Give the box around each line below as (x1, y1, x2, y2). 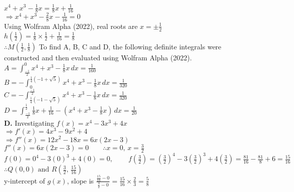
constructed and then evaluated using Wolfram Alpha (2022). (4, 52, 192, 62)
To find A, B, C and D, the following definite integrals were (39, 41, 221, 51)
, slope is (66, 175, 94, 186)
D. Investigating (4, 117, 54, 128)
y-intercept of (4, 175, 45, 186)
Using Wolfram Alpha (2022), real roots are (4, 20, 138, 31)
